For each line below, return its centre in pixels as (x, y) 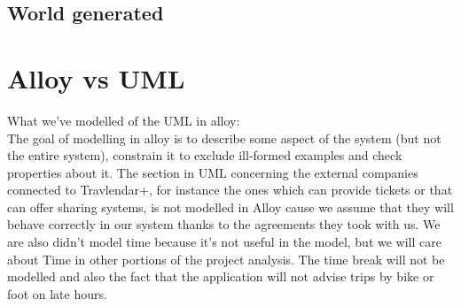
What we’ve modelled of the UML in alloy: (124, 120)
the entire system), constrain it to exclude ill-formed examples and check (205, 155)
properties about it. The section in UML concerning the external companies (213, 172)
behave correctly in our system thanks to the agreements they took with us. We (224, 224)
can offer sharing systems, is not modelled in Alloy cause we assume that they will (230, 207)
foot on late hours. (57, 293)
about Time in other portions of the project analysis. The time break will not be (226, 259)
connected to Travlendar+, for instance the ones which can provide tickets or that (230, 190)
